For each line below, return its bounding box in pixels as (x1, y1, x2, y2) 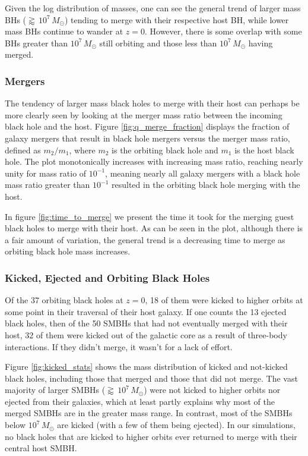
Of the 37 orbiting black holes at (5, 294, 123, 306)
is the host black (234, 143, 294, 156)
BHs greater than (5, 36, 68, 49)
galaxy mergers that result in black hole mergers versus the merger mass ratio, (5, 131, 290, 144)
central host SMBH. (5, 442, 77, 454)
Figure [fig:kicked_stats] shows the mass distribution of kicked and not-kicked (5, 360, 288, 373)
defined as (5, 143, 41, 156)
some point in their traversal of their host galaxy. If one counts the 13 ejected (5, 305, 287, 317)
